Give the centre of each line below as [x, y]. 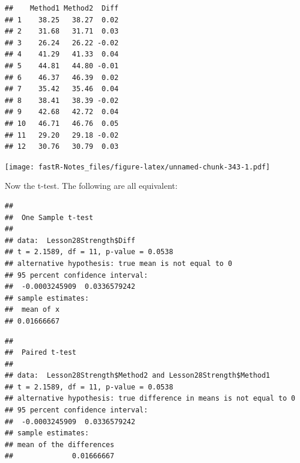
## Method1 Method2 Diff [62, 8]
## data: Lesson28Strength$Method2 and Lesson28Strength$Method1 [138, 376]
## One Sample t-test [49, 217]
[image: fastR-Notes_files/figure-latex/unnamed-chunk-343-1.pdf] [138, 167]
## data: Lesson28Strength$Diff [70, 240]
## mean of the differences [60, 444]
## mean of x [32, 310]
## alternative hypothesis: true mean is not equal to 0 [119, 263]
